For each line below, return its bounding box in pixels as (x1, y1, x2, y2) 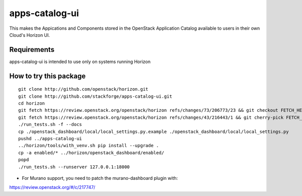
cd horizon (18, 101, 45, 106)
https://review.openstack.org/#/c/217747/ (9, 184, 96, 190)
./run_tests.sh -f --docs (18, 121, 83, 127)
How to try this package (9, 72, 86, 80)
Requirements (9, 45, 55, 54)
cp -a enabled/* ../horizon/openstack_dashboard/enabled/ (18, 150, 165, 156)
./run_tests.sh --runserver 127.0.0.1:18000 (18, 164, 130, 170)
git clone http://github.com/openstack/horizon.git (18, 86, 148, 92)
